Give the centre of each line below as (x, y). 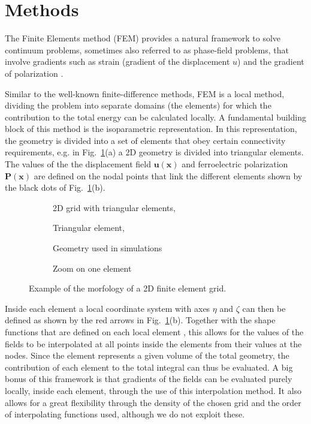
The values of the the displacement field (78, 164)
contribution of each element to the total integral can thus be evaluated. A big (149, 367)
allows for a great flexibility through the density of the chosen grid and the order (153, 402)
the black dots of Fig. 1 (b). (55, 187)
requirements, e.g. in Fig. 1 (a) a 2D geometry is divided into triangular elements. (154, 152)
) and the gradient (271, 61)
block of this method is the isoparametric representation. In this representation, (151, 129)
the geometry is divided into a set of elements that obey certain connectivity (145, 140)
